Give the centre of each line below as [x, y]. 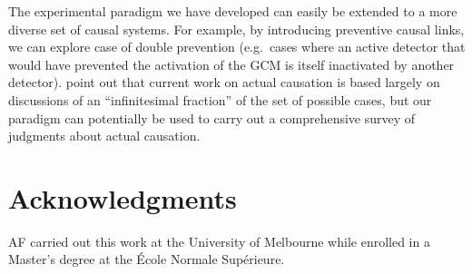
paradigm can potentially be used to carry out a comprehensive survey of [212, 117]
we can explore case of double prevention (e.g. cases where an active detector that [237, 47]
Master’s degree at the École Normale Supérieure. [147, 259]
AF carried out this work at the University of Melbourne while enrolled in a [219, 241]
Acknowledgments [123, 197]
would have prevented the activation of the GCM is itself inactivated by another [231, 64]
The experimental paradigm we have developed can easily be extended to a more [233, 11]
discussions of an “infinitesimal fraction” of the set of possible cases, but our [220, 99]
